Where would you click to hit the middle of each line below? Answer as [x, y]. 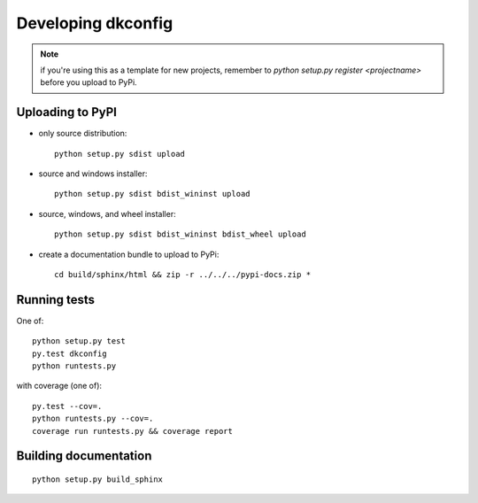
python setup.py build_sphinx [98, 480]
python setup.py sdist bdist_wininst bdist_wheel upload [181, 234]
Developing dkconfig [95, 23]
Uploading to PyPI [66, 112]
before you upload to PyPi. [89, 82]
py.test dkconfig [69, 353]
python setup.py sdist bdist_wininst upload [153, 194]
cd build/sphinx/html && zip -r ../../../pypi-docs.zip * [183, 274]
